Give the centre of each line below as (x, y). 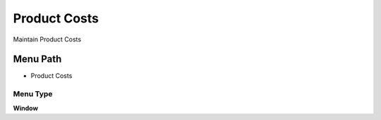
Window (26, 108)
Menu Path (37, 59)
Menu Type (33, 94)
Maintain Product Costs (47, 39)
